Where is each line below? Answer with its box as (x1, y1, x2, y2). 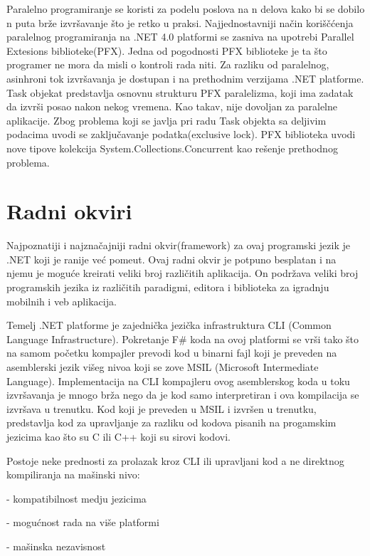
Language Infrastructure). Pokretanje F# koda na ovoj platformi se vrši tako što (6, 331, 359, 346)
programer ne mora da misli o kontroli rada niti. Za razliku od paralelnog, (6, 57, 329, 72)
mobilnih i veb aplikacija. (6, 293, 117, 308)
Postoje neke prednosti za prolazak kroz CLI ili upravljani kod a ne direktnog (6, 453, 344, 468)
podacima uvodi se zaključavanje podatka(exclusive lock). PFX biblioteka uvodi (6, 127, 356, 142)
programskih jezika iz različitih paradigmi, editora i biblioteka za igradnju (6, 280, 329, 295)
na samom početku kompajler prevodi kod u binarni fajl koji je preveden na (6, 345, 337, 360)
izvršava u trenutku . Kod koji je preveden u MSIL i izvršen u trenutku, (6, 401, 317, 416)
